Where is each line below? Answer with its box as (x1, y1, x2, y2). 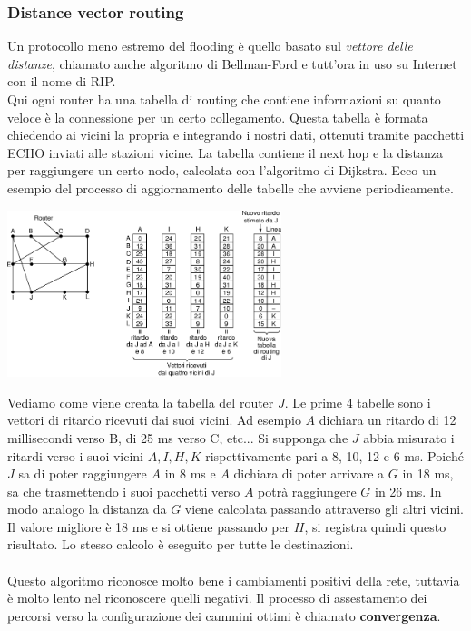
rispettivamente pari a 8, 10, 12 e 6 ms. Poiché (205, 446, 464, 465)
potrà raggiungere (258, 481, 357, 500)
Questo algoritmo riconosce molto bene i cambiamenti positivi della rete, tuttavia (7, 570, 460, 589)
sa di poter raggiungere (18, 464, 147, 483)
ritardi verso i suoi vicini (7, 446, 144, 465)
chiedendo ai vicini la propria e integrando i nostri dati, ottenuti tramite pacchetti (7, 125, 465, 144)
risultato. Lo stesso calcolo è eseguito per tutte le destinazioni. (7, 535, 354, 554)
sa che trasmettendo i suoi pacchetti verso (7, 481, 240, 500)
